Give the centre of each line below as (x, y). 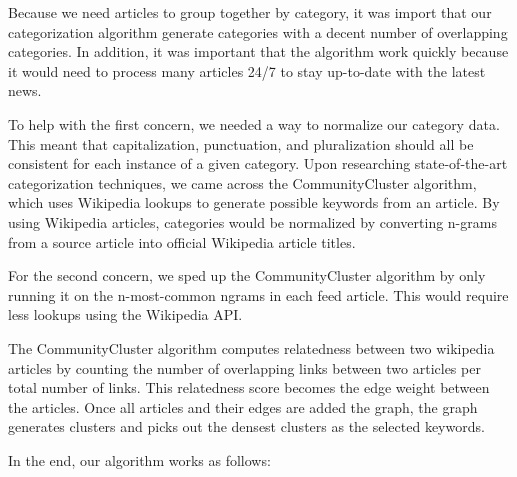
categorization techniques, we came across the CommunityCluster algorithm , (242, 182)
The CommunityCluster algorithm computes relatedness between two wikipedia (251, 347)
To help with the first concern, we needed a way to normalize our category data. (254, 123)
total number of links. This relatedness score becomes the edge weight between (249, 387)
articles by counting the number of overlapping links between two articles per (244, 367)
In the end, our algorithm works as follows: (139, 459)
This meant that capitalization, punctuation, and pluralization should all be (241, 143)
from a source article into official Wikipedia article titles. (182, 241)
